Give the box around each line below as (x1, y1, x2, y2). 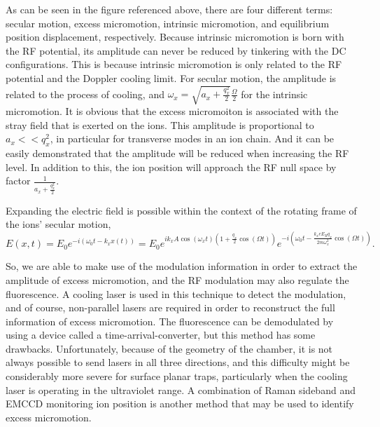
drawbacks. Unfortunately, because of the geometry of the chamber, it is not (6, 341, 333, 355)
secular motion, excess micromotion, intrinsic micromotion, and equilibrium (6, 15, 330, 30)
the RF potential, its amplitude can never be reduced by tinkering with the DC (6, 43, 346, 57)
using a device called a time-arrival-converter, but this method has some (6, 327, 316, 342)
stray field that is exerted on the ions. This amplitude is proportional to (6, 117, 314, 132)
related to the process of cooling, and (6, 86, 164, 101)
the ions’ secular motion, (6, 217, 111, 231)
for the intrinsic (241, 86, 308, 101)
